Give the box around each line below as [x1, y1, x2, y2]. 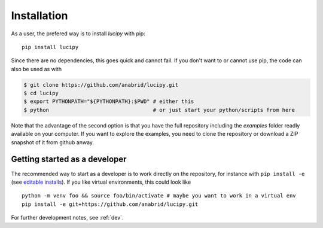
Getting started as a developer [11, 154, 127, 165]
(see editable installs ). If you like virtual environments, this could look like [11, 178, 191, 186]
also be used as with [11, 65, 62, 72]
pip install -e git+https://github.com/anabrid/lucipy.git [22, 200, 199, 208]
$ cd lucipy [23, 90, 59, 97]
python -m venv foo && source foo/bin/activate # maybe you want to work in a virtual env [22, 192, 296, 199]
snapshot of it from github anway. [11, 138, 95, 146]
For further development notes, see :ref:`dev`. [11, 214, 124, 221]
